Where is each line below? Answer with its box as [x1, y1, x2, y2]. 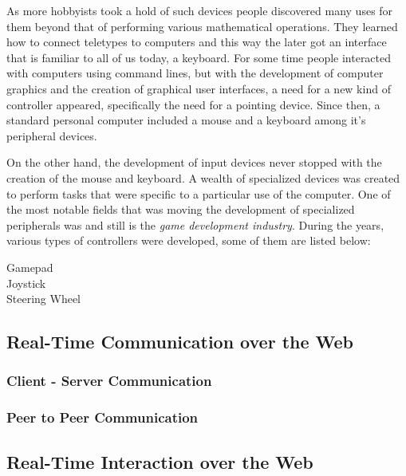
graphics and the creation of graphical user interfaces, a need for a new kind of [6, 80, 391, 96]
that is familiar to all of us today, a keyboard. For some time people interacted [6, 49, 392, 65]
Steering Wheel [6, 290, 81, 307]
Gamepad [6, 258, 53, 275]
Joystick [6, 274, 46, 291]
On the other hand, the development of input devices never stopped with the [6, 154, 382, 171]
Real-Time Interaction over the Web [6, 449, 313, 474]
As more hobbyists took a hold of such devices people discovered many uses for [6, 2, 393, 18]
